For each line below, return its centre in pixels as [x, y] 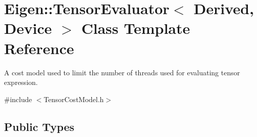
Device [28, 28]
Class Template [136, 28]
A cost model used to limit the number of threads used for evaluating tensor [122, 72]
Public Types [39, 126]
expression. [21, 82]
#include [18, 99]
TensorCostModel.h [74, 99]
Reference [39, 48]
